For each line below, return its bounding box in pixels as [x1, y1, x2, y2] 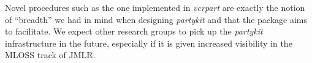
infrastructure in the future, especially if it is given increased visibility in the [5, 36, 292, 49]
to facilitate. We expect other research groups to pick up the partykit [5, 25, 263, 38]
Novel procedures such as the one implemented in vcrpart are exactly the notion [5, 1, 305, 13]
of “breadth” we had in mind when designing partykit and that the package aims [5, 13, 307, 25]
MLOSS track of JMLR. [5, 48, 96, 61]
